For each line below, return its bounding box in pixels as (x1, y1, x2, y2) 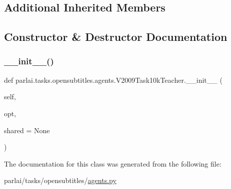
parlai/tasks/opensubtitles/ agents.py (4, 175, 116, 186)
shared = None (4, 125, 50, 135)
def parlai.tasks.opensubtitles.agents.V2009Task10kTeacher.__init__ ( (4, 74, 222, 85)
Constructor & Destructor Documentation (4, 29, 227, 44)
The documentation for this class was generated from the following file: (4, 158, 221, 169)
